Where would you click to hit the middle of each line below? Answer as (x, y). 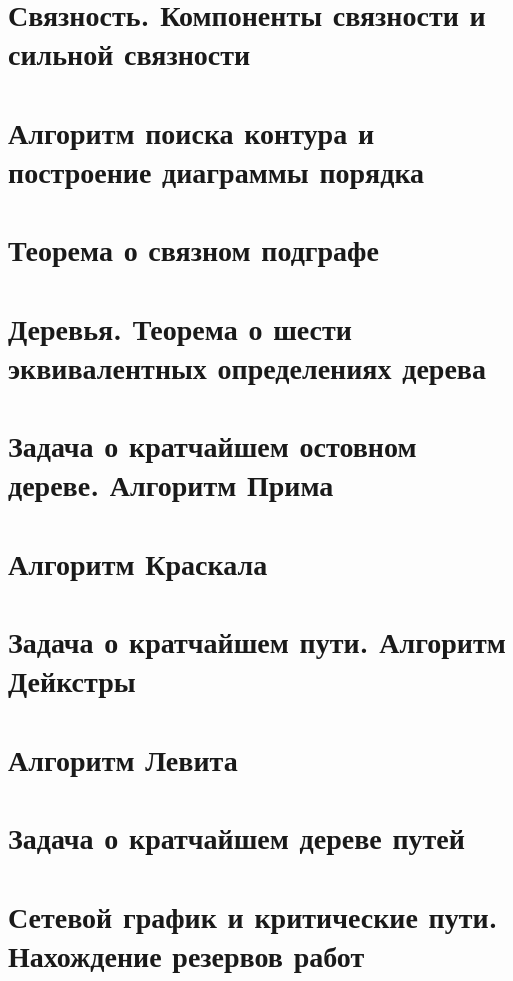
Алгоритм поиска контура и (191, 131)
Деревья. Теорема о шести (180, 327)
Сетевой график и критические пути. (253, 915)
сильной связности (129, 53)
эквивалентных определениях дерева (247, 366)
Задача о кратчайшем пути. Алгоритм (257, 641)
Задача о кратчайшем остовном (212, 445)
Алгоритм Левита (123, 758)
